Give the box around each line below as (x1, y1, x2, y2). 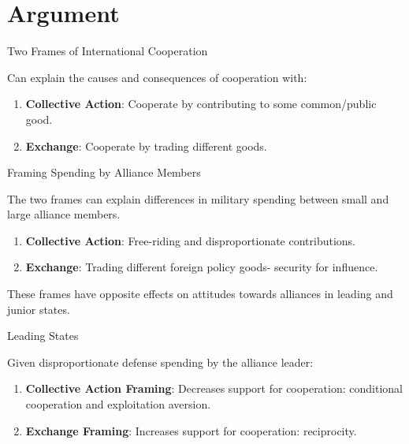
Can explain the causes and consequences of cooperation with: (7, 69, 307, 85)
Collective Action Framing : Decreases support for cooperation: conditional (25, 380, 403, 397)
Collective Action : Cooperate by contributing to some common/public (25, 95, 377, 112)
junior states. (7, 300, 70, 317)
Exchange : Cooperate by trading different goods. (25, 137, 267, 154)
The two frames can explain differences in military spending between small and (7, 190, 389, 207)
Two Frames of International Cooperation (7, 43, 208, 59)
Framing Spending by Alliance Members (7, 164, 201, 181)
